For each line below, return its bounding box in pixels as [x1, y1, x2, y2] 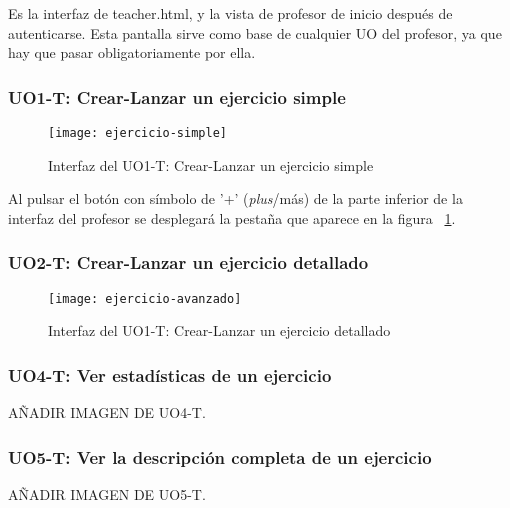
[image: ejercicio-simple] [48, 126, 227, 140]
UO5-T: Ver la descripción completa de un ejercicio [8, 444, 432, 469]
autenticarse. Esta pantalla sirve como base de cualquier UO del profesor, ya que [8, 22, 502, 43]
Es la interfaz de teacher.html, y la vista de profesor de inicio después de [8, 3, 453, 23]
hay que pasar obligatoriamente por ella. [8, 42, 256, 63]
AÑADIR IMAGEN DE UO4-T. [8, 402, 206, 423]
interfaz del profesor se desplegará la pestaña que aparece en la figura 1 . [8, 207, 456, 228]
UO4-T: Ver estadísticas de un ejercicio [8, 362, 332, 387]
